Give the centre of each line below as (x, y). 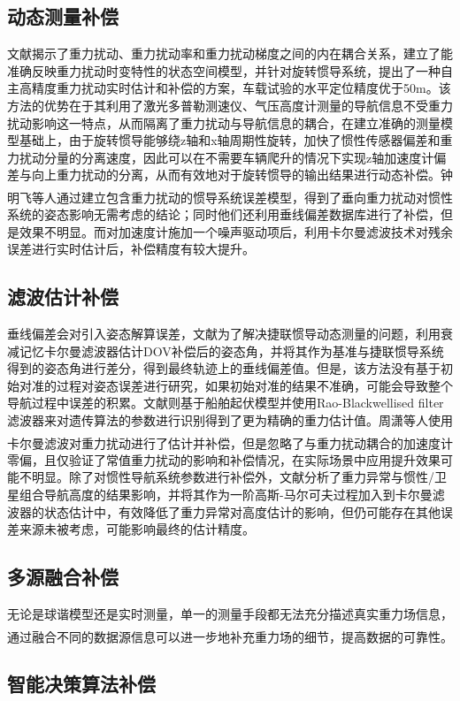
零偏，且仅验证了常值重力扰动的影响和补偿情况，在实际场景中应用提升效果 (224, 459)
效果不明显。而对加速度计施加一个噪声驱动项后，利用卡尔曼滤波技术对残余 (236, 231)
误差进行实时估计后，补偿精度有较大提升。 (131, 249)
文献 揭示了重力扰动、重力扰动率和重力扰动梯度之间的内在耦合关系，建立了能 (230, 53)
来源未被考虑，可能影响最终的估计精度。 (137, 529)
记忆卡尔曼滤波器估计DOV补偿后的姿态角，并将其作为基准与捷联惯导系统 (231, 350)
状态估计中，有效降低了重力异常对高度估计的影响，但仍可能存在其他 (242, 511)
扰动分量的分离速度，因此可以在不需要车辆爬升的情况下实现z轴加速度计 (226, 157)
